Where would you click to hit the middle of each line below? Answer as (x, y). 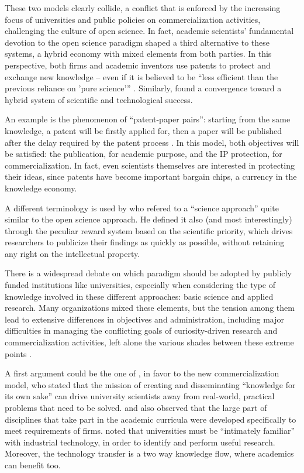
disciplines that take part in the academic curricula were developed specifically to (151, 419)
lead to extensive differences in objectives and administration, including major (145, 319)
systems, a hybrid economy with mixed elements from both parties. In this (138, 54)
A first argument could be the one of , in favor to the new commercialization (142, 373)
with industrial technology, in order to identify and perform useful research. (140, 442)
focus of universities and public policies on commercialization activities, (133, 19)
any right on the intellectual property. (72, 253)
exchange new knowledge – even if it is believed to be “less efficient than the (141, 76)
